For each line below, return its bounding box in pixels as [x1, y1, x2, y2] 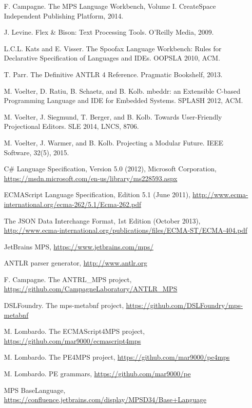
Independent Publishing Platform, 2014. [4, 10, 123, 20]
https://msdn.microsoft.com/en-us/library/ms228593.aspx [4, 173, 177, 183]
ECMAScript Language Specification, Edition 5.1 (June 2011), [4, 189, 191, 200]
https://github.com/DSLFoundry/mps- [126, 300, 243, 310]
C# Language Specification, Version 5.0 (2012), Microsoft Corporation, [4, 163, 217, 174]
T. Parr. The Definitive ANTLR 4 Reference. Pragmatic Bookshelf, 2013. [4, 69, 223, 79]
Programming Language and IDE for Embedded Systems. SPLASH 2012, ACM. [4, 95, 243, 105]
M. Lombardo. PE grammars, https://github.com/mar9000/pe [4, 368, 191, 379]
